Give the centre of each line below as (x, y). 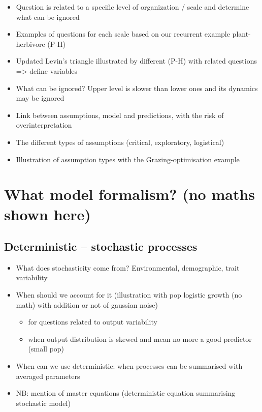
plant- (241, 34)
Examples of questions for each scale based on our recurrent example (123, 34)
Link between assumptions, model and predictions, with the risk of (120, 115)
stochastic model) (43, 403)
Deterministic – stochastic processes (101, 246)
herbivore (30, 43)
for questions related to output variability (93, 322)
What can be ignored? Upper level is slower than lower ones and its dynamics (137, 88)
